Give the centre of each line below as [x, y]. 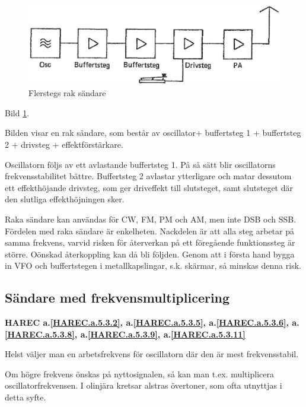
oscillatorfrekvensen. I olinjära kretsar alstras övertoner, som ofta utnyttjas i [144, 385]
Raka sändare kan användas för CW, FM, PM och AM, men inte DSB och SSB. [151, 219]
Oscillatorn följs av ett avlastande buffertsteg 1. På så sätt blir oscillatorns [140, 164]
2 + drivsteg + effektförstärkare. [64, 144]
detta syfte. [26, 397]
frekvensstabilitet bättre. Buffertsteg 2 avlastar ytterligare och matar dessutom [148, 176]
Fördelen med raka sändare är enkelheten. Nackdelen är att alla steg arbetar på [149, 230]
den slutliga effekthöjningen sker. [65, 199]
